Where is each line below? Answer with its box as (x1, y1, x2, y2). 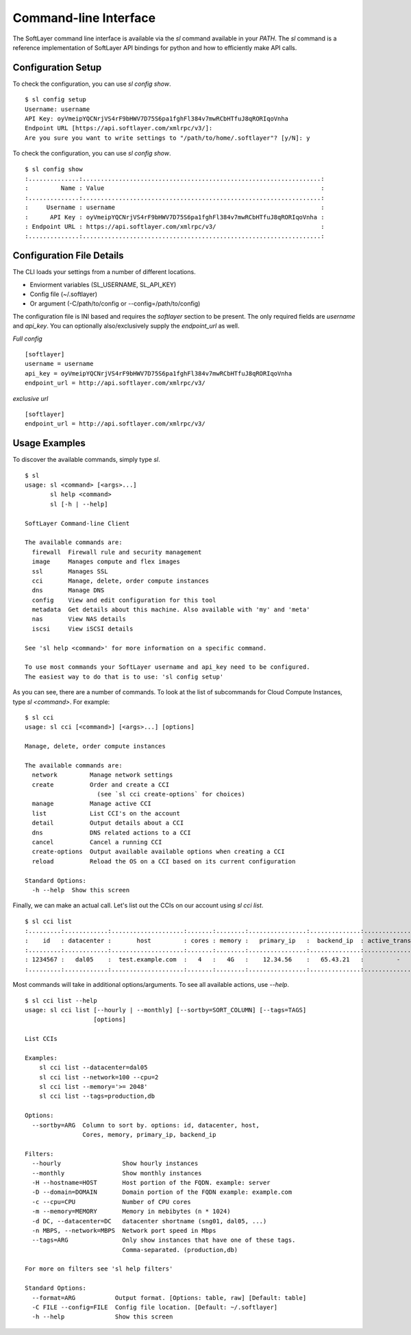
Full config (12, 334, 42, 343)
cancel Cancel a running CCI (32, 838, 162, 846)
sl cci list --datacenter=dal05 (38, 1064, 148, 1072)
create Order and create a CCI (32, 781, 170, 788)
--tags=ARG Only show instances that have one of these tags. (32, 1236, 296, 1244)
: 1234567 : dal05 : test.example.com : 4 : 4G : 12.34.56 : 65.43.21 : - (25, 956, 401, 964)
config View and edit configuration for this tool (32, 596, 216, 604)
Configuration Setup (12, 62, 102, 73)
